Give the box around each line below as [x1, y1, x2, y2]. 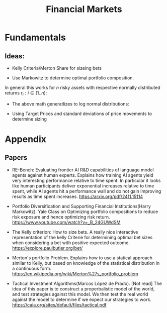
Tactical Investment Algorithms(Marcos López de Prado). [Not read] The [12, 280, 162, 286]
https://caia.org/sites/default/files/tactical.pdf [12, 301, 107, 307]
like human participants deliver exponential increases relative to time [12, 182, 154, 189]
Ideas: [5, 52, 25, 60]
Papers [5, 153, 28, 162]
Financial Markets [46, 4, 122, 15]
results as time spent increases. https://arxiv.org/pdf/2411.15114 [12, 193, 143, 199]
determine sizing [12, 116, 47, 122]
